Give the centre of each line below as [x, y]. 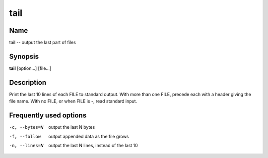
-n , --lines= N [26, 145]
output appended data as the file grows [89, 136]
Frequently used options [48, 116]
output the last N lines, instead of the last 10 [93, 145]
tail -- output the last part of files [43, 43]
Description [28, 82]
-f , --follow [25, 136]
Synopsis [24, 56]
